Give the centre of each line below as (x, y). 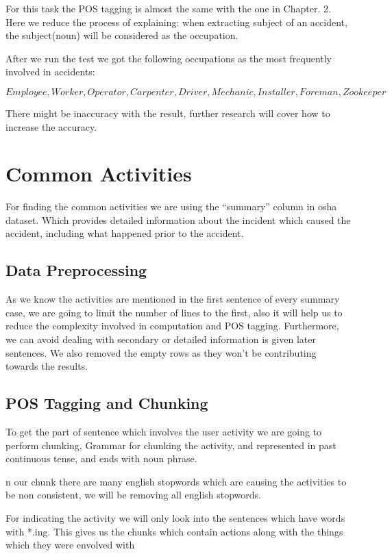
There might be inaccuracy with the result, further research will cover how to (168, 113)
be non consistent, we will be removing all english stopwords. (134, 495)
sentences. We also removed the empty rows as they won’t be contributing (161, 352)
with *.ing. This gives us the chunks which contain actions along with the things (174, 531)
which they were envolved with (70, 545)
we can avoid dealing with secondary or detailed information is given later (161, 339)
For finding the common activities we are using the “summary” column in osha (171, 206)
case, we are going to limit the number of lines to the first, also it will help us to (174, 312)
